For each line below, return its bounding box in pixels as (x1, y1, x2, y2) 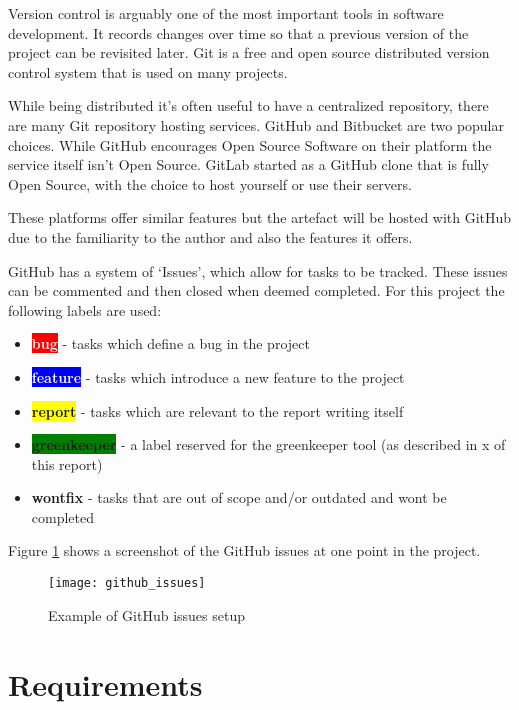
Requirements (8, 663, 203, 704)
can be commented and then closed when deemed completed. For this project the (8, 280, 505, 301)
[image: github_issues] (48, 576, 206, 591)
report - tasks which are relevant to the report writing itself (31, 400, 404, 421)
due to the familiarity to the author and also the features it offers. (8, 226, 413, 247)
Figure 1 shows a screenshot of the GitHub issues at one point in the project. (8, 540, 481, 561)
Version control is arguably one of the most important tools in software (8, 3, 444, 23)
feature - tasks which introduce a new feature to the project (31, 366, 405, 387)
